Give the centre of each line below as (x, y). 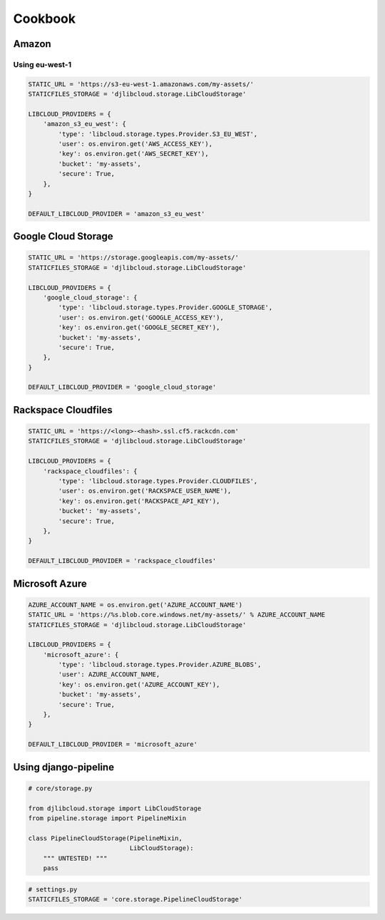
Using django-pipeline (63, 767)
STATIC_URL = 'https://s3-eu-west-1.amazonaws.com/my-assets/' (141, 84)
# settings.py (53, 889)
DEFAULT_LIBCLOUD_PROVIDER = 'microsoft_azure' (113, 744)
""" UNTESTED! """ (75, 858)
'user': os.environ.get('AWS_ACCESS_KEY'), (135, 144)
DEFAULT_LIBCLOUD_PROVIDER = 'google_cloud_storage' (122, 387)
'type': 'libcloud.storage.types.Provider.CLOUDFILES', (158, 481)
